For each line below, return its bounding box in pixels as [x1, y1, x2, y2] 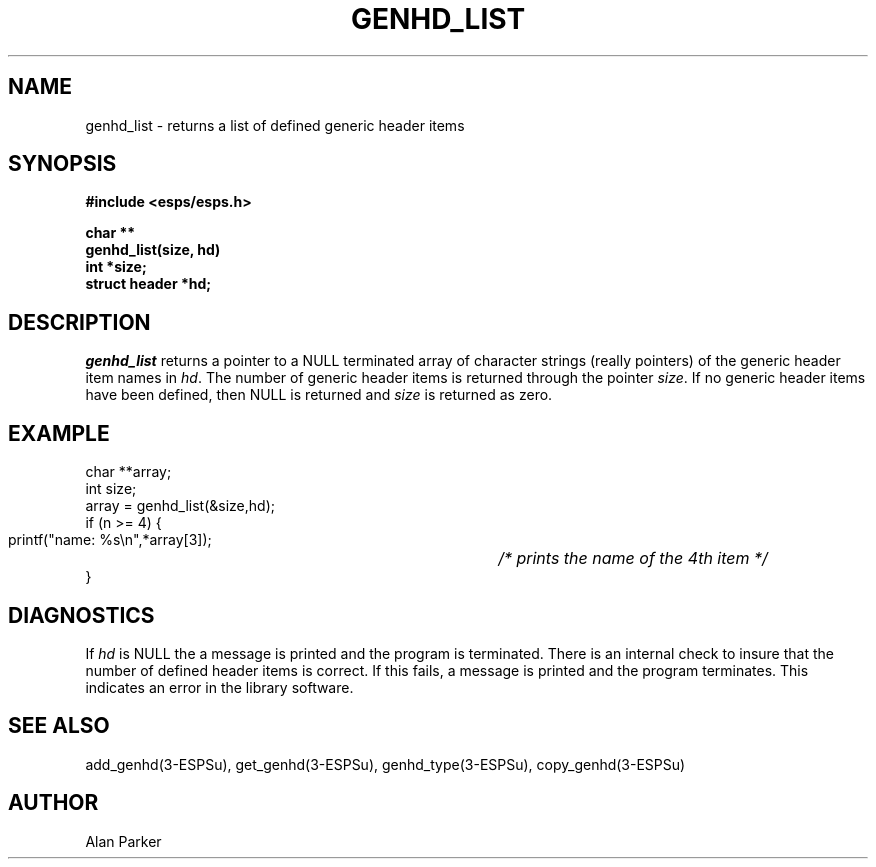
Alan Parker [85, 832, 162, 850]
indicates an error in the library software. [85, 678, 354, 696]
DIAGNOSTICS [8, 602, 155, 628]
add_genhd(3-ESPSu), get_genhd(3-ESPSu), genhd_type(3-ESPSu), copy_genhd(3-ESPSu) [85, 755, 686, 773]
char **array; [85, 463, 172, 481]
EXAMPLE [8, 420, 110, 446]
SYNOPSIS [8, 151, 117, 177]
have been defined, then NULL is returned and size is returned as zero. [85, 386, 553, 404]
